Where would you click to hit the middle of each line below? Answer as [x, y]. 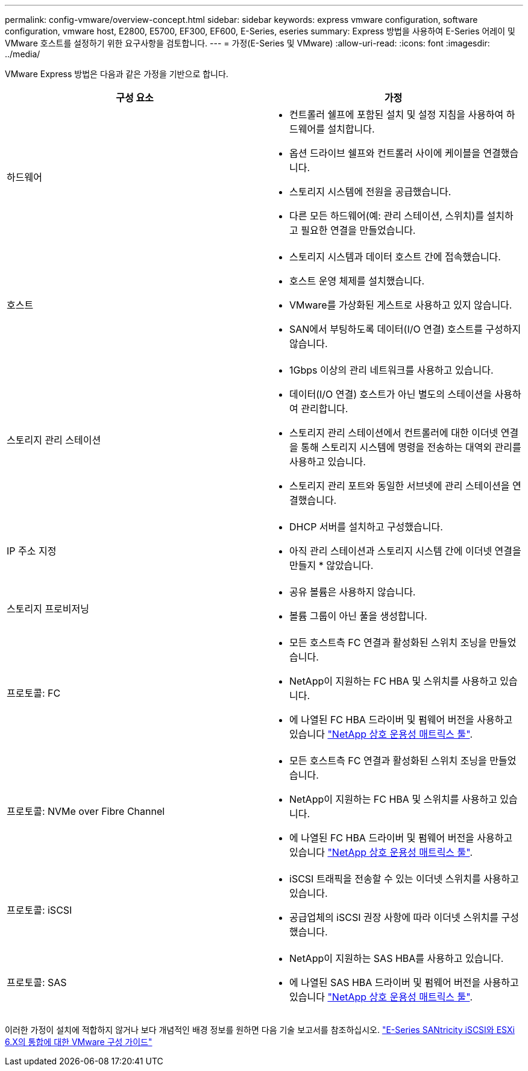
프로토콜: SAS [37, 982]
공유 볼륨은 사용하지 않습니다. [353, 592]
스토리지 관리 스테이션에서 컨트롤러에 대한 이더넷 [394, 433]
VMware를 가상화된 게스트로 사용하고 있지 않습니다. [401, 305]
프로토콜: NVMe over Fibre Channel [86, 811]
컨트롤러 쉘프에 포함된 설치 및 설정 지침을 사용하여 [397, 115]
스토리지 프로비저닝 [48, 609]
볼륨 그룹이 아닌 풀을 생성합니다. [358, 616]
